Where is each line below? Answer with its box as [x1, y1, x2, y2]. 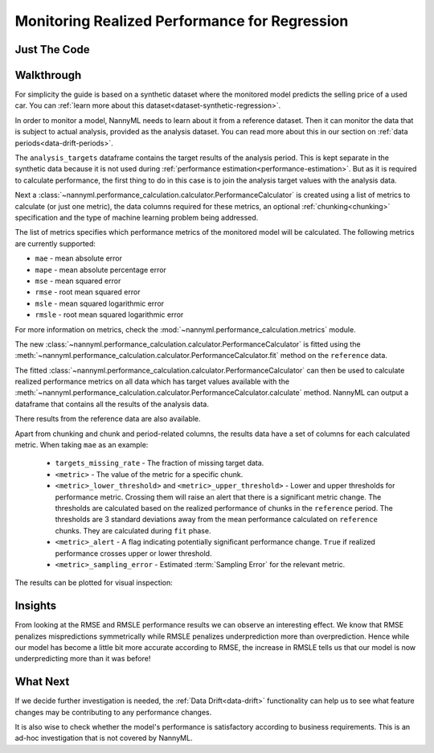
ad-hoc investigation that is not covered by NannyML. [14, 733, 193, 743]
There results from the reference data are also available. [14, 414, 201, 424]
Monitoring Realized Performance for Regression [14, 12, 349, 30]
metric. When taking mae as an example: [14, 440, 149, 450]
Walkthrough [14, 68, 82, 82]
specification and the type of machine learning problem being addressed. [14, 212, 259, 222]
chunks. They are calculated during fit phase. [55, 525, 211, 535]
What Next [14, 675, 70, 689]
